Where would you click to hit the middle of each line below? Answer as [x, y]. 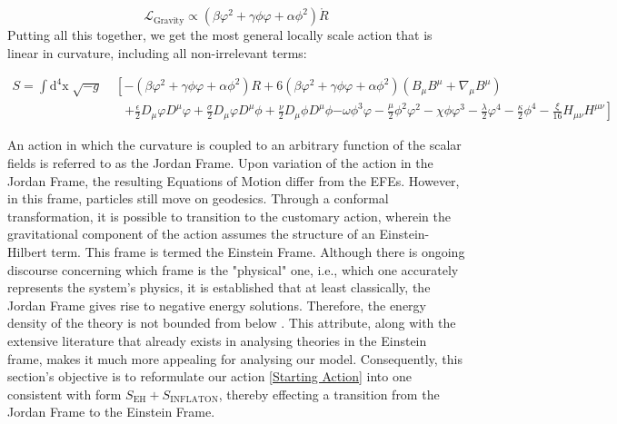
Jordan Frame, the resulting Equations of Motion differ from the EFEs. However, [234, 180]
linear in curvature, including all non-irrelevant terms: [157, 52]
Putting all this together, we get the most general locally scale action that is [220, 35]
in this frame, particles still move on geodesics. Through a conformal [198, 198]
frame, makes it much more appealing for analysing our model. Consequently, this [235, 358]
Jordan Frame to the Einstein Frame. [111, 412]
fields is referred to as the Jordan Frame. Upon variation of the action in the [220, 163]
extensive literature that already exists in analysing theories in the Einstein [217, 340]
